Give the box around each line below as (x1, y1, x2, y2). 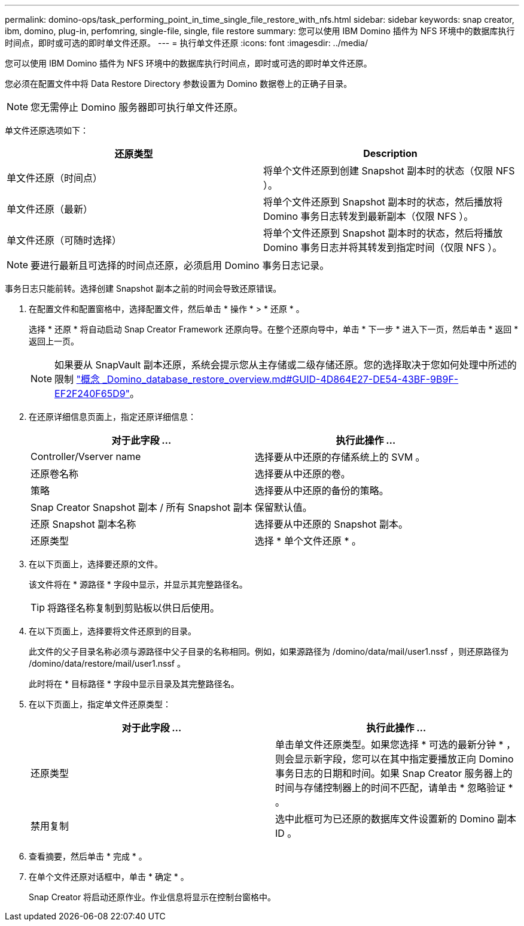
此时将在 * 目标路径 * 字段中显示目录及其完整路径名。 (29, 679, 239, 689)
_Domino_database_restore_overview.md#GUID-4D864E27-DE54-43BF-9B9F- (102, 373, 459, 385)
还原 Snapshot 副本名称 (31, 518, 136, 530)
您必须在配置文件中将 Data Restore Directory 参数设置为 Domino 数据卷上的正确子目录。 (5, 78, 352, 89)
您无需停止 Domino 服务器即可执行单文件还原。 (31, 101, 243, 113)
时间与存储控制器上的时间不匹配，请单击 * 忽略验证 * (275, 782, 513, 794)
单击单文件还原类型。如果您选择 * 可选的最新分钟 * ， (275, 739, 516, 751)
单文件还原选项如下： (5, 125, 89, 135)
